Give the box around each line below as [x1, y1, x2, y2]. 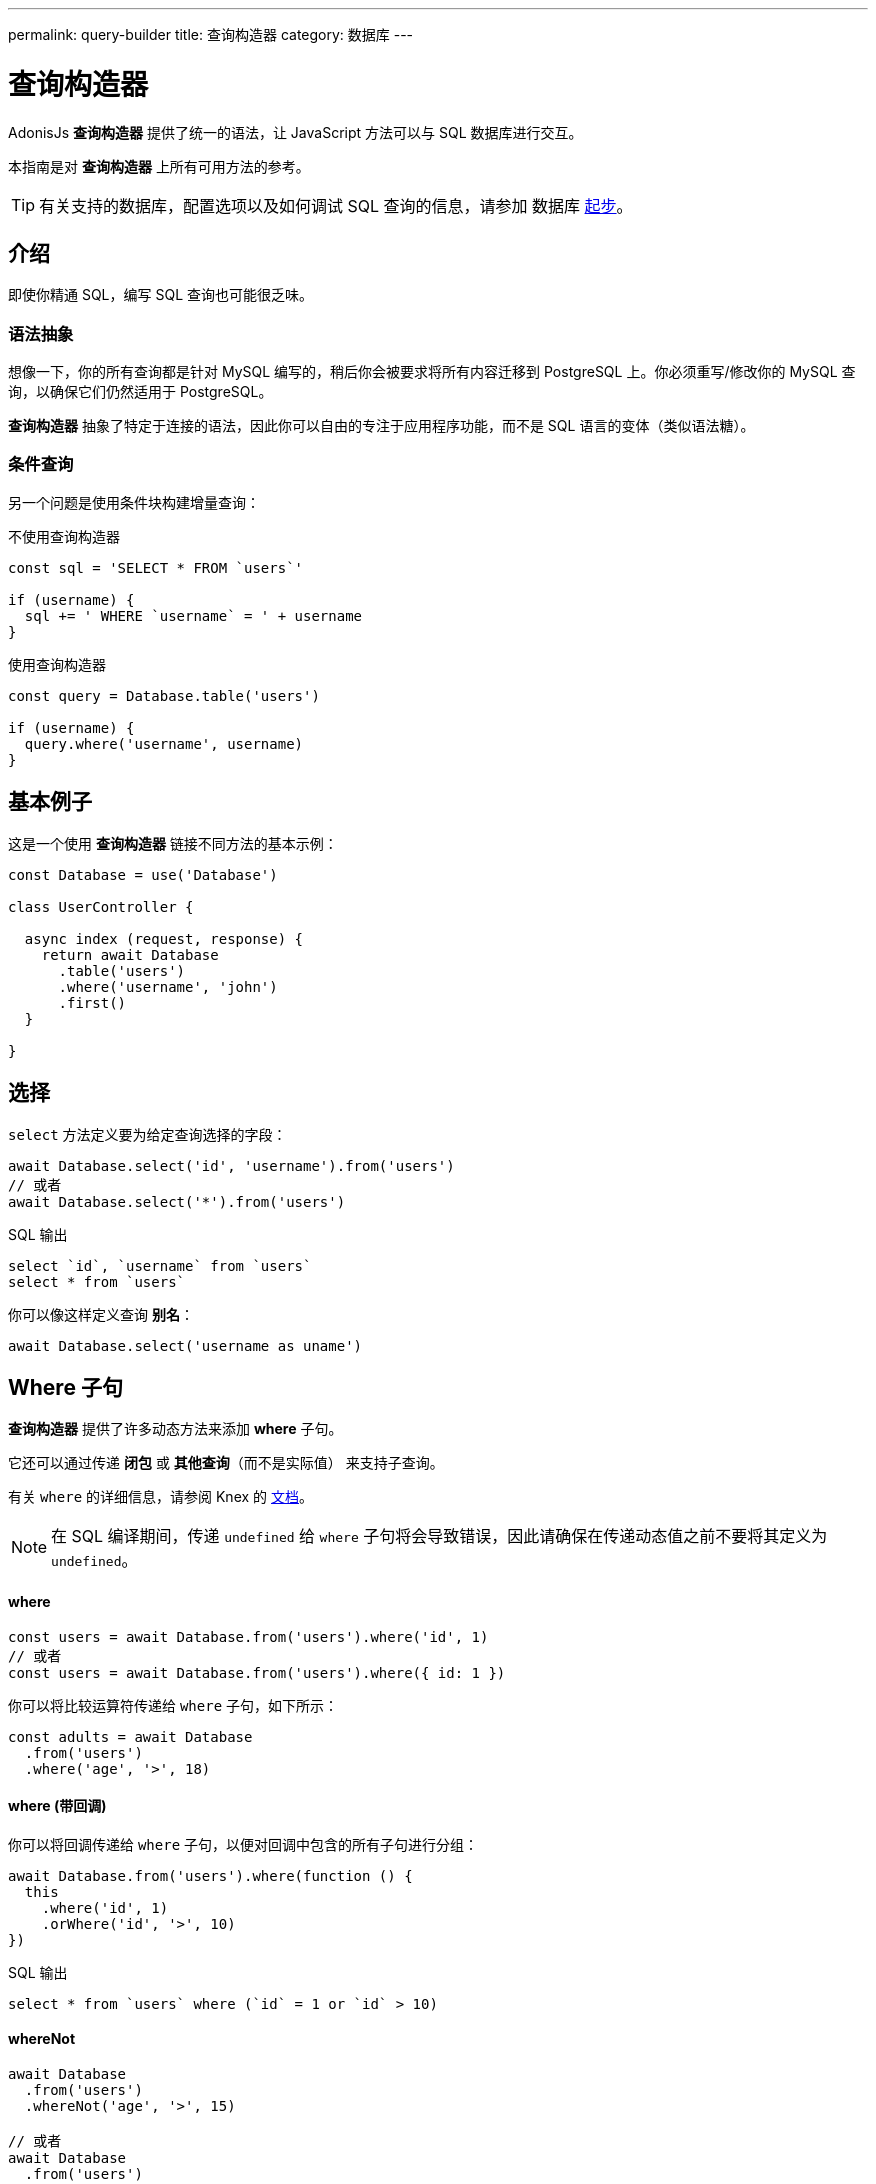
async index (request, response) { [24, 930, 304, 947]
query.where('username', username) [24, 735, 304, 752]
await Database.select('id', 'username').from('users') [8, 1157, 455, 1174]
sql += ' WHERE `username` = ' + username [24, 607, 363, 624]
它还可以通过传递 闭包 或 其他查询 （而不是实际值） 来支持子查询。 [8, 1454, 444, 1472]
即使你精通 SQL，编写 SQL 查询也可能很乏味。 [8, 286, 314, 304]
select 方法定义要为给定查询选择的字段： [8, 1125, 287, 1143]
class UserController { [8, 898, 194, 915]
